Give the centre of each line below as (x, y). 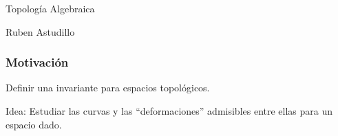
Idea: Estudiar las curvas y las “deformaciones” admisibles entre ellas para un (169, 111)
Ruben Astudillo (40, 31)
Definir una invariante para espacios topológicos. (108, 88)
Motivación (37, 62)
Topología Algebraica (50, 8)
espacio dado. (34, 124)
